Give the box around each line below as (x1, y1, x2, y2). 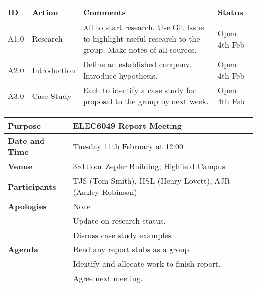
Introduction (32, 64, 76, 76)
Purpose (8, 120, 41, 131)
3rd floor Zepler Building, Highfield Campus (73, 160, 225, 172)
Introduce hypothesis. (83, 70, 158, 81)
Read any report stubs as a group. (73, 243, 191, 255)
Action (32, 6, 58, 18)
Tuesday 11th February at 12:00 (73, 140, 184, 152)
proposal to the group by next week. (83, 96, 209, 107)
